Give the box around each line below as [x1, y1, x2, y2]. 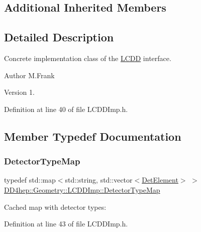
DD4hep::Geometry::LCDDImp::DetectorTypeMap [4, 184, 160, 195]
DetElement [142, 175, 178, 185]
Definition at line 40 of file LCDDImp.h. [4, 103, 128, 114]
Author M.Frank [4, 70, 55, 80]
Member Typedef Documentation [4, 128, 181, 144]
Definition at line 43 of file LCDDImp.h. [4, 218, 128, 229]
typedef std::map [4, 175, 56, 185]
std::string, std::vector [65, 175, 133, 185]
